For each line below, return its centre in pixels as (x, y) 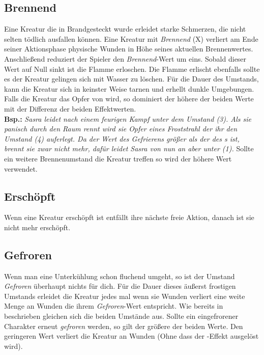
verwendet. (21, 168)
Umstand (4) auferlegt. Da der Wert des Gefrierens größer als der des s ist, (122, 138)
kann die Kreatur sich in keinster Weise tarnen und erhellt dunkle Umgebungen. (129, 88)
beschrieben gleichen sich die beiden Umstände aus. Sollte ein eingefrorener (121, 316)
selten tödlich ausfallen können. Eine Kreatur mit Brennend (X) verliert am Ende (131, 38)
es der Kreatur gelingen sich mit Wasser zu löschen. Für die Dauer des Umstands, (131, 79)
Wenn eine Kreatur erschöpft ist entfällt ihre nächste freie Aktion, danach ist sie (129, 217)
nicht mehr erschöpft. (37, 227)
